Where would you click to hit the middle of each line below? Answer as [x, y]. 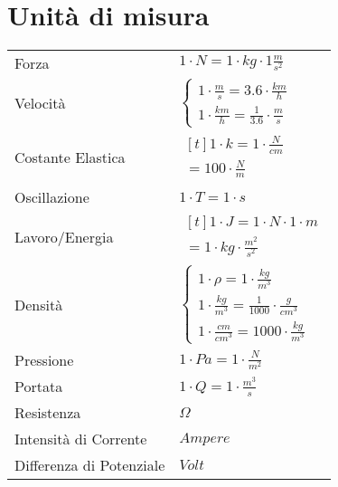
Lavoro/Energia [64, 236]
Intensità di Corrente [81, 439]
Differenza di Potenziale [90, 465]
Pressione [44, 360]
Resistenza [48, 413]
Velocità [40, 103]
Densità [39, 305]
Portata [39, 387]
